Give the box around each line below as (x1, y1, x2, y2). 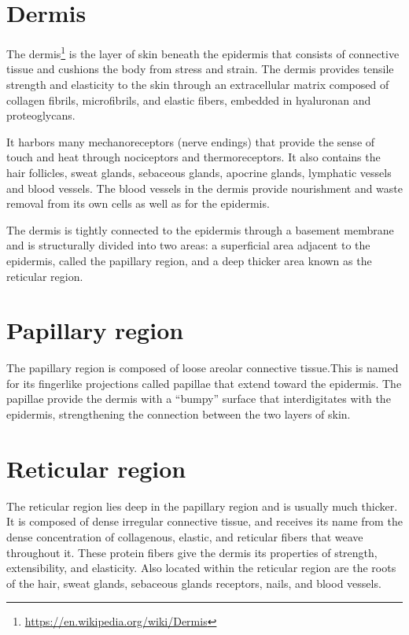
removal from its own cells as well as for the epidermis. (6, 195, 270, 212)
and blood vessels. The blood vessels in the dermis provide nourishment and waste (6, 179, 403, 196)
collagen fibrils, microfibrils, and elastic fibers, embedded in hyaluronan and (6, 91, 371, 108)
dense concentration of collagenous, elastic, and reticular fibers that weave (6, 528, 363, 545)
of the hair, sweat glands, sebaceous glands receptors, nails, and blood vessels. (6, 574, 381, 591)
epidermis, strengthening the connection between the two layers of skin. (6, 406, 351, 422)
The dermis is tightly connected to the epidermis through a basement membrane (6, 221, 394, 238)
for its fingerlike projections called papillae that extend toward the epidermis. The (6, 375, 402, 391)
